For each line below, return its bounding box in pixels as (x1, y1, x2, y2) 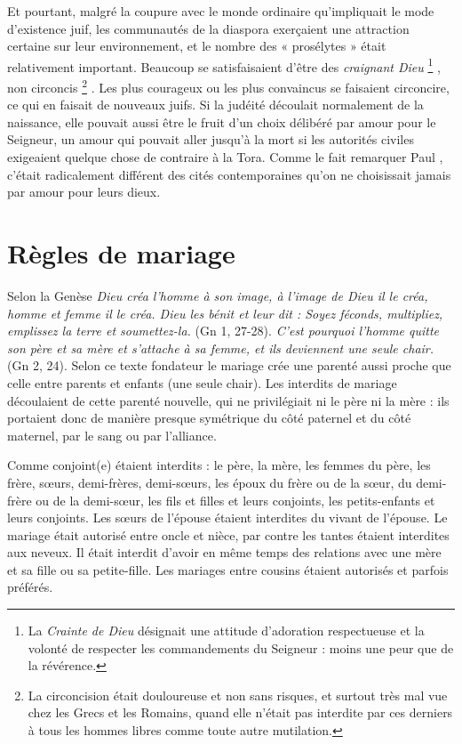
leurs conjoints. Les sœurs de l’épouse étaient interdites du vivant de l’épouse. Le (7, 508, 448, 527)
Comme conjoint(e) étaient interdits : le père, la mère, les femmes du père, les (7, 456, 431, 474)
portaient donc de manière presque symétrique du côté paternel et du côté (7, 408, 411, 427)
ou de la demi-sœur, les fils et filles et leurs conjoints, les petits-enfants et (36, 490, 435, 509)
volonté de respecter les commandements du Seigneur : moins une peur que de (28, 638, 454, 657)
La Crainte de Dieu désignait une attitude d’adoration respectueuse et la (28, 621, 425, 640)
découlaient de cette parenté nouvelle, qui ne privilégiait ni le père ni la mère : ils (7, 391, 450, 409)
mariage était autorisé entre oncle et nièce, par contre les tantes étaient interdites (7, 525, 450, 544)
